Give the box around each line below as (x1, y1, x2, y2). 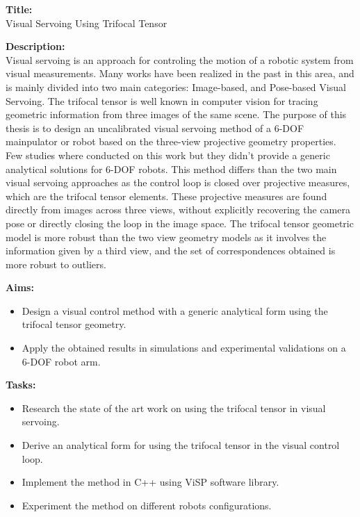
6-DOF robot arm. (22, 354, 101, 368)
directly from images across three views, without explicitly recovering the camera (6, 202, 350, 217)
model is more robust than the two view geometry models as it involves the (6, 229, 327, 244)
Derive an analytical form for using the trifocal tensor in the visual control (22, 438, 340, 452)
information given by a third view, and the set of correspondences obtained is (6, 243, 336, 258)
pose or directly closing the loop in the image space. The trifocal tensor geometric (6, 215, 354, 230)
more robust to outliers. (6, 256, 106, 271)
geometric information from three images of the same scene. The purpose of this (6, 107, 347, 122)
